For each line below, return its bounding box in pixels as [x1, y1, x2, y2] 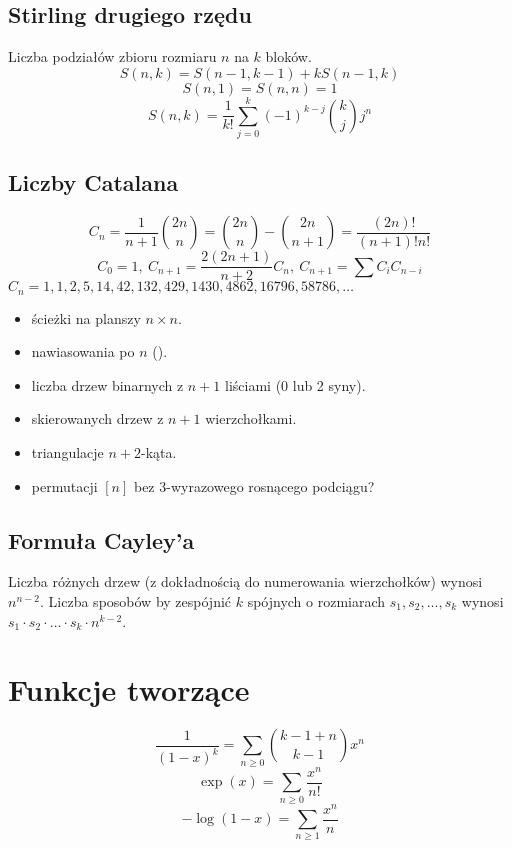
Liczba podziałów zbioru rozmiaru [8, 46, 217, 67]
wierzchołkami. [205, 408, 297, 429]
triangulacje [31, 442, 104, 463]
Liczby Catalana [8, 167, 179, 198]
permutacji [31, 475, 98, 496]
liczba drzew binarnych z [31, 374, 184, 395]
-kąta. [141, 442, 177, 463]
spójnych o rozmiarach [247, 591, 386, 611]
